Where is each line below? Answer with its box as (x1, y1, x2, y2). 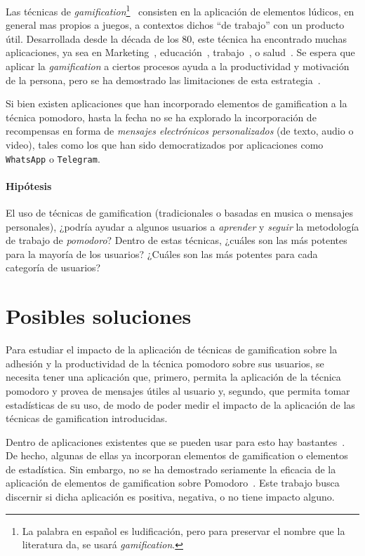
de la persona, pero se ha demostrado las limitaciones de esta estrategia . (6, 72, 321, 87)
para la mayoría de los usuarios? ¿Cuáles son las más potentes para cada (6, 246, 318, 261)
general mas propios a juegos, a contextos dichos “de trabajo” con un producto (6, 18, 345, 32)
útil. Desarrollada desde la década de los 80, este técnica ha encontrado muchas (6, 31, 347, 46)
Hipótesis (6, 178, 52, 193)
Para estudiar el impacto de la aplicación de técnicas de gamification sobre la (6, 342, 338, 357)
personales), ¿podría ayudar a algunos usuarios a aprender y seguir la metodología (6, 219, 359, 233)
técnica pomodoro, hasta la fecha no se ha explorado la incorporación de (6, 109, 317, 124)
